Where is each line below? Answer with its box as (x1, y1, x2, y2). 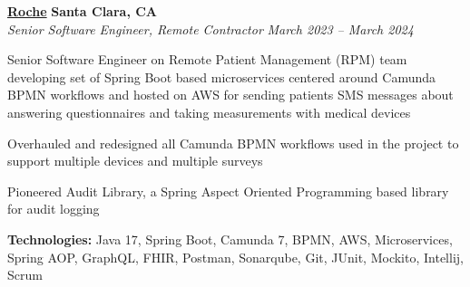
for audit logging (7, 199, 100, 218)
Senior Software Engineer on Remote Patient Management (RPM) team (7, 50, 407, 69)
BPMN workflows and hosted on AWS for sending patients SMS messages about (7, 85, 454, 104)
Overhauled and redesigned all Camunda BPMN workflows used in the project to (7, 133, 459, 152)
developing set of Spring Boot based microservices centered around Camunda (7, 67, 436, 86)
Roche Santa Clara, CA (7, 2, 158, 20)
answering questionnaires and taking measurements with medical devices (7, 102, 411, 121)
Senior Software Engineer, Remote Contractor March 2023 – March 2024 (7, 19, 414, 38)
